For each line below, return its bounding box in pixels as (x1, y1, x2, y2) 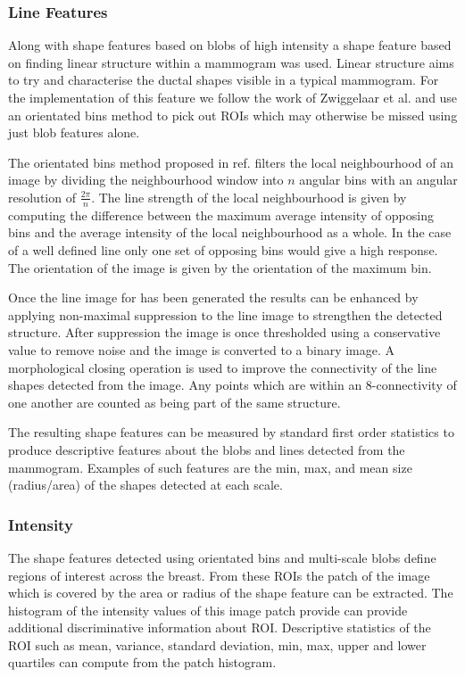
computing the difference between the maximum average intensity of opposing (8, 205, 434, 224)
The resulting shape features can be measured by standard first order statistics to (8, 423, 454, 442)
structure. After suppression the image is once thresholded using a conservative (8, 323, 441, 342)
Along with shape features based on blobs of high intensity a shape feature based (8, 36, 452, 54)
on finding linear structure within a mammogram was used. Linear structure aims (8, 53, 454, 71)
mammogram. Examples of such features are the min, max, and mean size (8, 458, 412, 476)
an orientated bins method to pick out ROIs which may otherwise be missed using (8, 105, 458, 124)
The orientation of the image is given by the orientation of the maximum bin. (8, 258, 432, 277)
